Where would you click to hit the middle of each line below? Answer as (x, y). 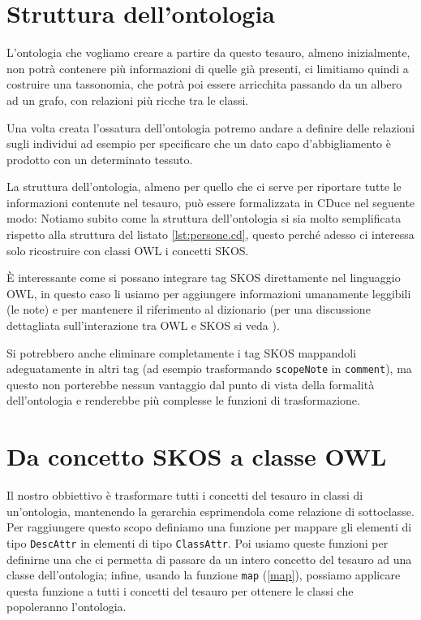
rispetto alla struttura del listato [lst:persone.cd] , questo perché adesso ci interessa (210, 234)
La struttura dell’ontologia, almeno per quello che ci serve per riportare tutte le (204, 186)
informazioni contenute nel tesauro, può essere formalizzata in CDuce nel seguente (211, 202)
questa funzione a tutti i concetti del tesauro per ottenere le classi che (180, 590)
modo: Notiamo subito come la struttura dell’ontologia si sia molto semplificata (204, 218)
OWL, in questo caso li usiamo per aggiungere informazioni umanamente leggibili (209, 293)
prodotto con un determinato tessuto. (100, 159)
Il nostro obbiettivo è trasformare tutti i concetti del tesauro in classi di (185, 495)
